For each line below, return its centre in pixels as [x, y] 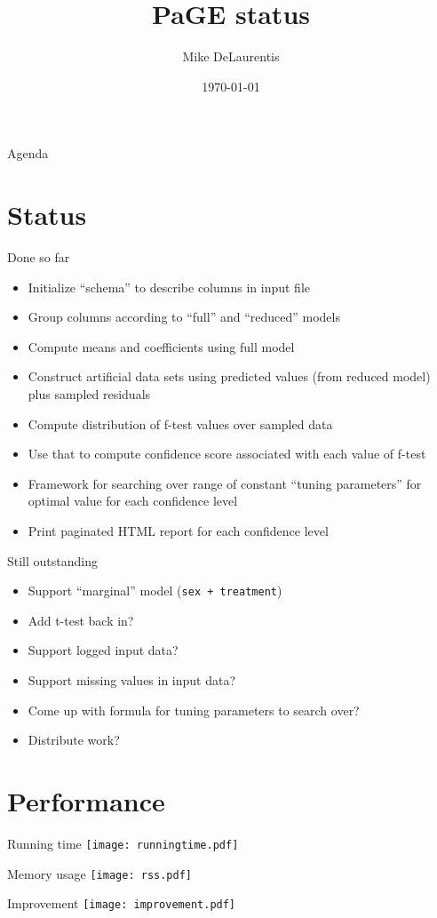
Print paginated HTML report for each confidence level [178, 530]
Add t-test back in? [81, 620]
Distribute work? [74, 740]
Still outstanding [53, 560]
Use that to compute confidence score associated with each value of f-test [227, 454]
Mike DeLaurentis [231, 56]
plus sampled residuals [89, 394]
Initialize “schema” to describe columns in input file [169, 287]
